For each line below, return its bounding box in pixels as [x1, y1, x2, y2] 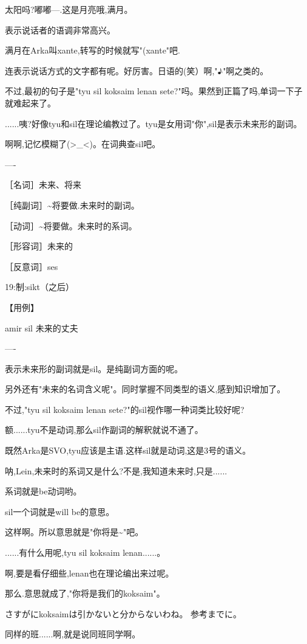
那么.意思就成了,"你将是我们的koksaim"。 [5, 587, 165, 600]
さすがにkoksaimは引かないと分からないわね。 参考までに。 [5, 607, 242, 620]
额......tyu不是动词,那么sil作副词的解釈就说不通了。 [5, 423, 203, 436]
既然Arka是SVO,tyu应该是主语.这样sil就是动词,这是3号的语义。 [5, 444, 251, 457]
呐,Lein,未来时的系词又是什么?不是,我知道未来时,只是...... [5, 464, 228, 477]
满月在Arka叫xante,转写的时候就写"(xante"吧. [5, 44, 180, 57]
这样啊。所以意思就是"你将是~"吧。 [5, 525, 144, 538]
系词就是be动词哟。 [5, 485, 82, 497]
